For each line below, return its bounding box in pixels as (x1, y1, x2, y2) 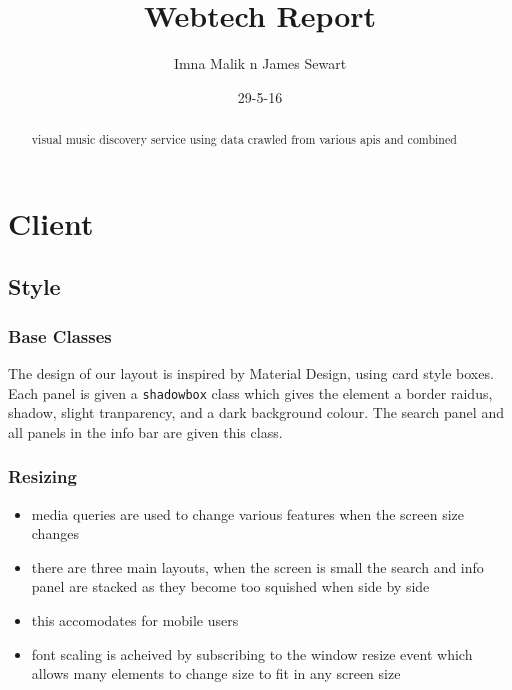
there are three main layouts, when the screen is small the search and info (31, 556, 484, 577)
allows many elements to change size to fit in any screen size (31, 663, 401, 684)
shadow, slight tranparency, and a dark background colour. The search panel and (8, 402, 504, 423)
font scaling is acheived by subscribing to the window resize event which (31, 643, 473, 664)
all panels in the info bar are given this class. (8, 421, 283, 442)
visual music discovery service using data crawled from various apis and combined (31, 131, 457, 148)
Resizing (8, 464, 77, 489)
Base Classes (8, 323, 112, 348)
